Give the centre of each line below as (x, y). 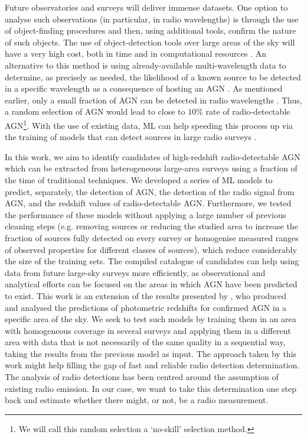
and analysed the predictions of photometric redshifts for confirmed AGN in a (146, 307)
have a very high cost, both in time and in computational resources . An (135, 53)
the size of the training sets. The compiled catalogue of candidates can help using (152, 261)
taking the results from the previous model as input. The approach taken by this (151, 353)
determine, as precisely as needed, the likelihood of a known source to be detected (153, 77)
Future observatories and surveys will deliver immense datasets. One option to (146, 7)
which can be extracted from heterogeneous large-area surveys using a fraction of (151, 168)
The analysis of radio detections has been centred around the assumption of (142, 377)
